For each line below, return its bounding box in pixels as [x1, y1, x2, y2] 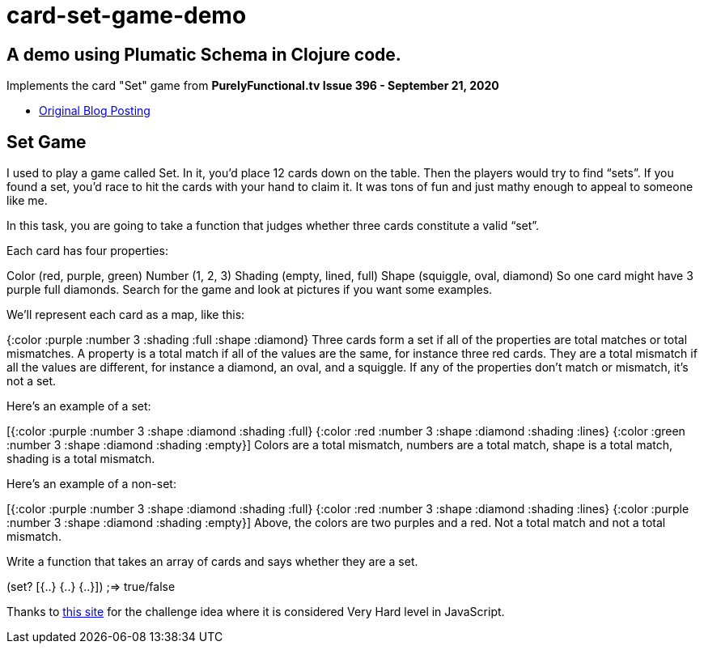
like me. [6, 193, 48, 208]
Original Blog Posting [39, 104, 151, 118]
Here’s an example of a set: [6, 399, 151, 414]
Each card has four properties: [6, 244, 168, 258]
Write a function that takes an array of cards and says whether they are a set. [6, 554, 418, 569]
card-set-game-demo [6, 2, 247, 29]
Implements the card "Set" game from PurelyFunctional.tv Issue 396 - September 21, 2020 [6, 79, 499, 93]
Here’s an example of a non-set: [6, 477, 176, 491]
